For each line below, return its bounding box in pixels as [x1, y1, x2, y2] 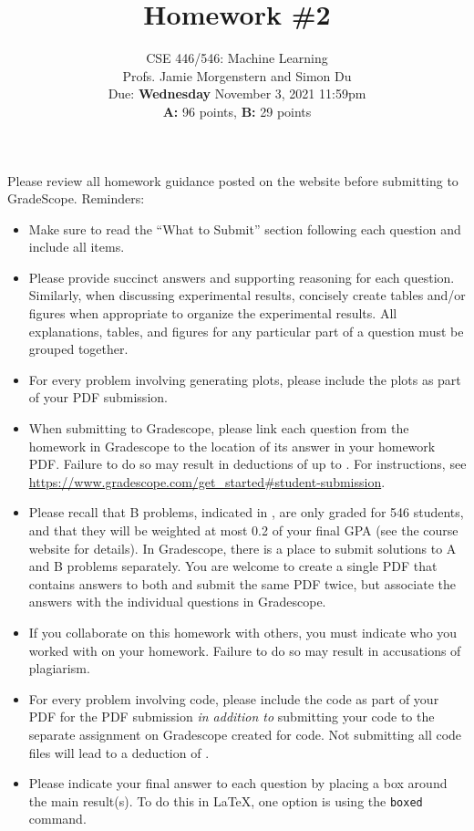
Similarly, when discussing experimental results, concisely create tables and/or [28, 286, 466, 305]
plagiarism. [28, 659, 90, 678]
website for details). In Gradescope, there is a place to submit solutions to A [28, 538, 457, 557]
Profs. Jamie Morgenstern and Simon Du [122, 66, 352, 85]
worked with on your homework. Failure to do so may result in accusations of [28, 640, 461, 660]
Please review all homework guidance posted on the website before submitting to [7, 171, 459, 190]
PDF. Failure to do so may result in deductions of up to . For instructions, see [28, 454, 467, 473]
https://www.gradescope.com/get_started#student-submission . [28, 472, 386, 491]
